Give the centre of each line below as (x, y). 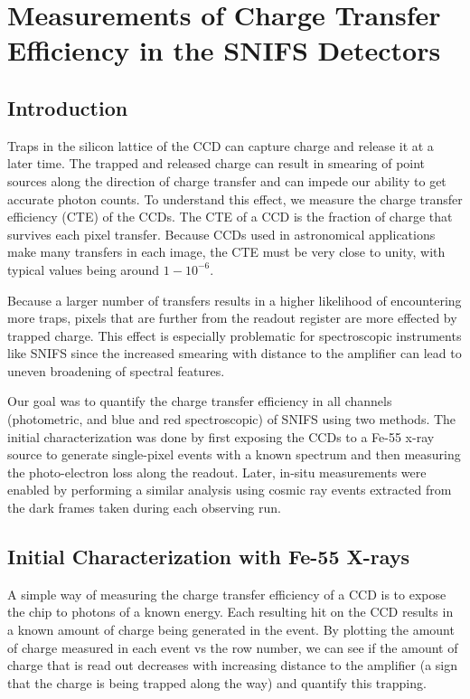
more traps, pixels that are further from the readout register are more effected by (232, 318)
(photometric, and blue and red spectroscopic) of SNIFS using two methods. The (232, 419)
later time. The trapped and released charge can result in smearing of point (216, 163)
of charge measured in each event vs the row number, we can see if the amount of (233, 647)
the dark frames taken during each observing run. (144, 508)
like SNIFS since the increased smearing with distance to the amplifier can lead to (235, 353)
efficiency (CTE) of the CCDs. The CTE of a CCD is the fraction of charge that (230, 217)
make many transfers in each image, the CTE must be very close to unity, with (226, 252)
